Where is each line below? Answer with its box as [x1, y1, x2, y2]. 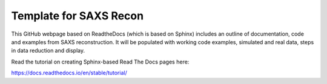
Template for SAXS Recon [11, 9, 144, 22]
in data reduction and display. [11, 47, 85, 54]
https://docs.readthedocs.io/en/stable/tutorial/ [11, 69, 127, 77]
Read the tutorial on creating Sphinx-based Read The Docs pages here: [11, 58, 190, 65]
